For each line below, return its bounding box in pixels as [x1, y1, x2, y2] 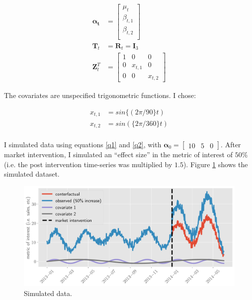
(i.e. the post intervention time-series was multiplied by [4, 159, 172, 169]
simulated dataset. [4, 169, 60, 179]
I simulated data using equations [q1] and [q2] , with [4, 139, 162, 150]
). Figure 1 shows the [183, 159, 248, 169]
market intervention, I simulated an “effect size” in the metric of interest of [4, 149, 233, 160]
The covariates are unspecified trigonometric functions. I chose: [4, 90, 196, 100]
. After [221, 139, 241, 150]
